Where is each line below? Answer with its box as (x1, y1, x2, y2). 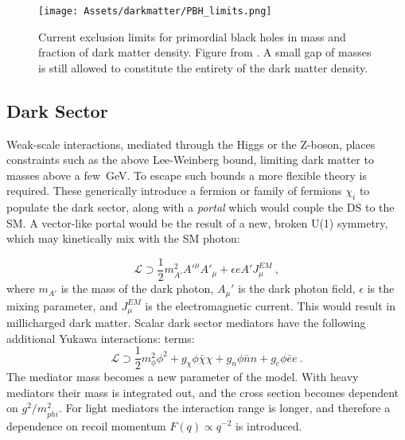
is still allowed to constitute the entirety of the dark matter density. (38, 59, 368, 76)
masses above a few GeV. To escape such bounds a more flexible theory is (6, 166, 367, 183)
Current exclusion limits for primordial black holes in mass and (38, 28, 346, 45)
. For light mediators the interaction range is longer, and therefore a (58, 399, 391, 416)
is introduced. (235, 417, 302, 434)
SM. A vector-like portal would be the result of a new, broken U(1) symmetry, (6, 214, 388, 231)
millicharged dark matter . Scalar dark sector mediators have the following (6, 313, 366, 330)
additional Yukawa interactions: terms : (6, 329, 195, 346)
